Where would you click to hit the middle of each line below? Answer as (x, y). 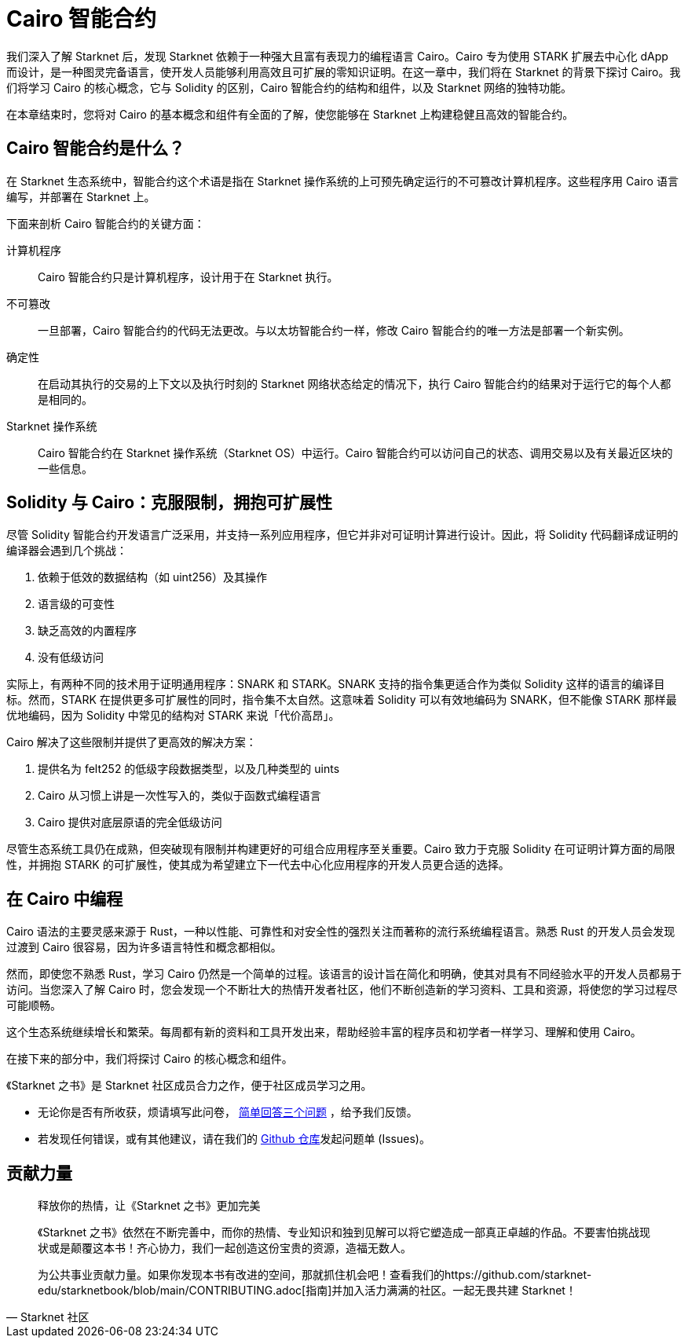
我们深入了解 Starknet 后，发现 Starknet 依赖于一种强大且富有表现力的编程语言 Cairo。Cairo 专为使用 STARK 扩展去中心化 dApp (337, 56)
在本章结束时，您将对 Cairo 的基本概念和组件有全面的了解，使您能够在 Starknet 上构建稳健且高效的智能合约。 (290, 114)
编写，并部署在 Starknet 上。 (81, 196)
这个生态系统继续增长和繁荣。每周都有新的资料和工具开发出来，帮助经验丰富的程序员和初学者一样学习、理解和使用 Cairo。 (324, 1032)
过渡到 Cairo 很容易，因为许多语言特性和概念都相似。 (144, 947)
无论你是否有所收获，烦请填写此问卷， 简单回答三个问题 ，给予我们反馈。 (228, 1112)
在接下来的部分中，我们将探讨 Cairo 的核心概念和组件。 (150, 1059)
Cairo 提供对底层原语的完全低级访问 (130, 822)
